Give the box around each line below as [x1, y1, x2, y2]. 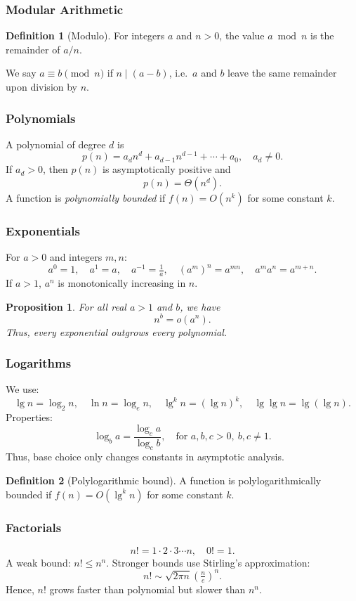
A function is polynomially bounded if [6, 190, 166, 205]
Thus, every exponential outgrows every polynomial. [6, 324, 228, 339]
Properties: [6, 410, 53, 425]
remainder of [6, 41, 60, 56]
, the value [219, 28, 265, 43]
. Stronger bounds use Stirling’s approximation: [106, 555, 310, 569]
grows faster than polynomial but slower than [49, 581, 246, 596]
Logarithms [6, 354, 72, 372]
